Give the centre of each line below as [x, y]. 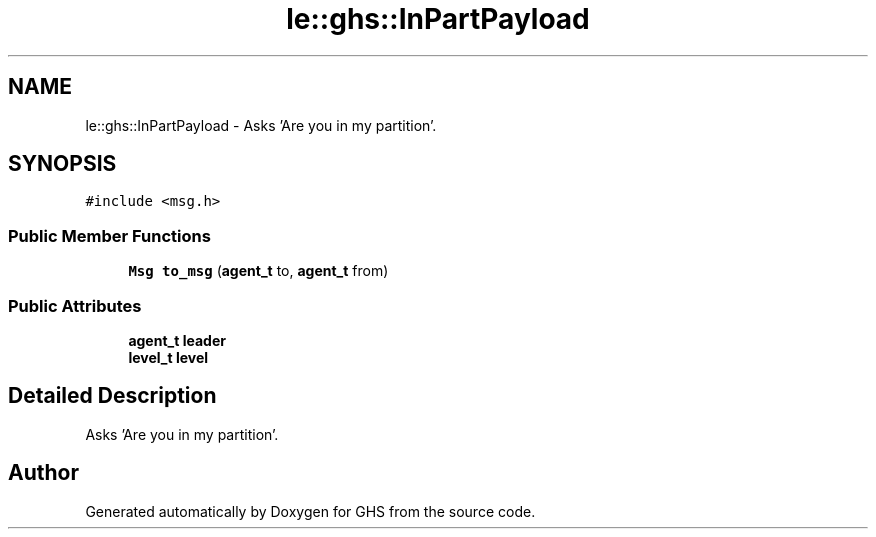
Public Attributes [75, 305]
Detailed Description [112, 396]
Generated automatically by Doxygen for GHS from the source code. [310, 511]
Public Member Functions [109, 235]
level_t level [168, 357]
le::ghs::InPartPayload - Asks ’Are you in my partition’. [261, 125]
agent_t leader [177, 340]
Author [43, 473]
